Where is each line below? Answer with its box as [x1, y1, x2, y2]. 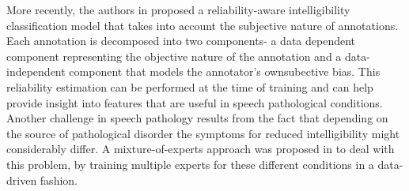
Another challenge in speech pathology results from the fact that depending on [6, 110, 388, 126]
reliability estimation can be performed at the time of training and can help [6, 78, 373, 95]
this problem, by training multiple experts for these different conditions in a [6, 155, 374, 172]
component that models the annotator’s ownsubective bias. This [69, 63, 381, 80]
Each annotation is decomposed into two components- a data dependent [6, 32, 356, 49]
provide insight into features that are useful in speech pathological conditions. [6, 94, 383, 110]
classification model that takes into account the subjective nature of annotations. [6, 17, 399, 33]
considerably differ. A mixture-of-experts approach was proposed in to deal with [6, 140, 395, 157]
